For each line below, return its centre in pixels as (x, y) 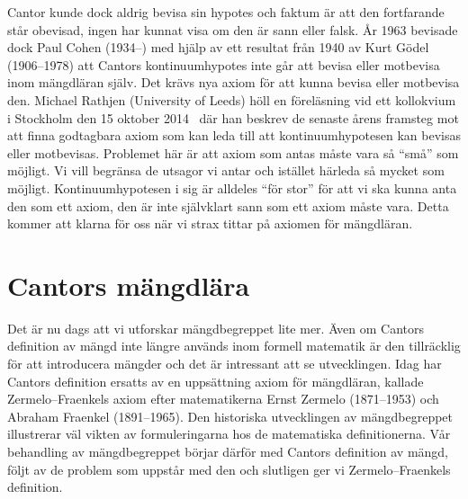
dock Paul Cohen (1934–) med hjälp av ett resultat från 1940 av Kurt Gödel (218, 47)
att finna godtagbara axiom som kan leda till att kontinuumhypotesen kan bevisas (234, 135)
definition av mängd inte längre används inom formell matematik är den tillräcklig (234, 346)
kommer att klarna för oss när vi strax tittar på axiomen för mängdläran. (210, 223)
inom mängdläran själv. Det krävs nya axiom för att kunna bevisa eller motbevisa (234, 82)
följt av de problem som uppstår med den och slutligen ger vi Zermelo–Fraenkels (229, 469)
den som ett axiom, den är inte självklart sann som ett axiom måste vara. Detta (228, 205)
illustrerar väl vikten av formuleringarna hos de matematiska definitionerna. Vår (229, 434)
